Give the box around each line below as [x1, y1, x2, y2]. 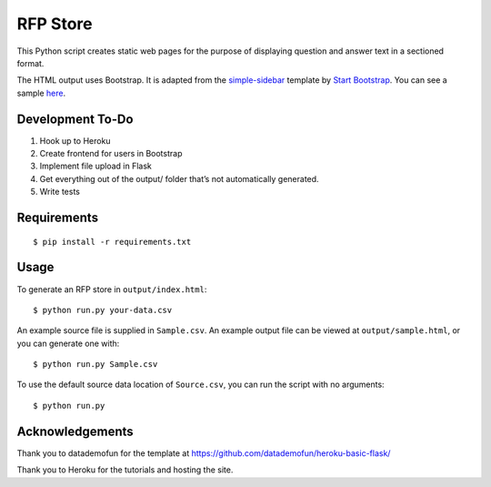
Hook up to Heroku [39, 135, 111, 146]
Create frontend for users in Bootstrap [39, 148, 183, 159]
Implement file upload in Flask [39, 160, 152, 172]
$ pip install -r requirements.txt [33, 237, 192, 247]
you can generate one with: [16, 338, 120, 349]
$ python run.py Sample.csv [33, 360, 158, 370]
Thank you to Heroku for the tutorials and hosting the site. [16, 464, 234, 475]
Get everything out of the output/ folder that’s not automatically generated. [39, 173, 319, 184]
